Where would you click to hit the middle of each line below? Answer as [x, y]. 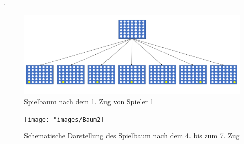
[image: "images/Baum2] [64, 119]
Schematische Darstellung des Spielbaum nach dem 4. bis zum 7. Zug [132, 136]
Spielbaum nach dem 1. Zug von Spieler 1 [89, 101]
